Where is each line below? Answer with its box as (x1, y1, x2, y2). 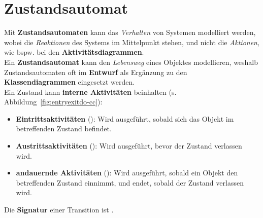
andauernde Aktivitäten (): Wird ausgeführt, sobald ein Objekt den (16, 167, 238, 178)
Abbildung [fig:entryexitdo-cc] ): (4, 96, 103, 107)
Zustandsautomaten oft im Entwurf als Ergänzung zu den (4, 66, 187, 77)
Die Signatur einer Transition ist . (4, 204, 114, 215)
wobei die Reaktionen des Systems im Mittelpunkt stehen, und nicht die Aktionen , (4, 37, 259, 47)
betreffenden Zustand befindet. (16, 123, 112, 134)
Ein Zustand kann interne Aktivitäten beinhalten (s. (4, 86, 177, 97)
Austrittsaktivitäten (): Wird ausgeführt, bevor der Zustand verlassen (16, 140, 242, 151)
